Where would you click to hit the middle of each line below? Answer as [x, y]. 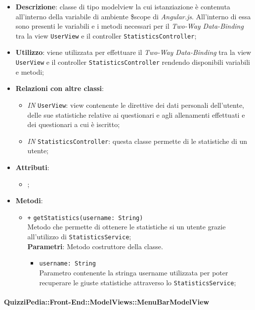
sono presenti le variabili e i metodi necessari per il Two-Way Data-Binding [129, 26]
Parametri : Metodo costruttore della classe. [95, 246]
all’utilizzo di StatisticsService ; [79, 236]
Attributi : [32, 167]
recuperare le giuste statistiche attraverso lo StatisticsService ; [138, 282]
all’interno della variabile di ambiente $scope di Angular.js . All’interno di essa [133, 16]
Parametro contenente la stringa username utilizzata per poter [134, 272]
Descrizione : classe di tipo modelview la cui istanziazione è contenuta [123, 6]
